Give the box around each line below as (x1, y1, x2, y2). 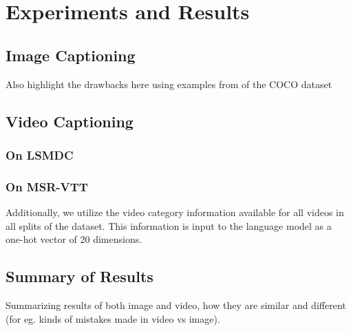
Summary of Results (6, 266, 153, 287)
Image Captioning (6, 44, 136, 65)
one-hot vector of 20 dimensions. (6, 232, 142, 246)
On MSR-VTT (6, 178, 88, 195)
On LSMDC (6, 146, 74, 163)
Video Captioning (6, 110, 134, 131)
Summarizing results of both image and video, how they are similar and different (6, 298, 346, 312)
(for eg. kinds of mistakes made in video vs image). (6, 311, 220, 325)
